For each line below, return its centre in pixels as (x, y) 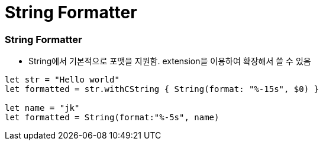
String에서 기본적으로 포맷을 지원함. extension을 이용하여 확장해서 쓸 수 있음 (170, 61)
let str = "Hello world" (62, 80)
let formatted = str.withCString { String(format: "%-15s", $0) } (162, 89)
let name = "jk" (42, 108)
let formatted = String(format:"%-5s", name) (112, 118)
